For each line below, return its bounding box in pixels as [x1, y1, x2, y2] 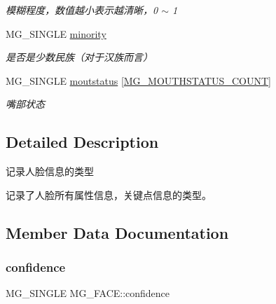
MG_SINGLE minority [6, 26, 106, 41]
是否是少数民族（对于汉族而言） [6, 50, 153, 64]
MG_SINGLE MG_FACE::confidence [6, 286, 170, 300]
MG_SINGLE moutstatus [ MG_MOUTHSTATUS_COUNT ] [6, 73, 271, 88]
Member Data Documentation [6, 221, 229, 243]
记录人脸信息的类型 [6, 164, 94, 179]
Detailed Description [6, 131, 159, 153]
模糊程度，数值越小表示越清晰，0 [6, 3, 158, 17]
